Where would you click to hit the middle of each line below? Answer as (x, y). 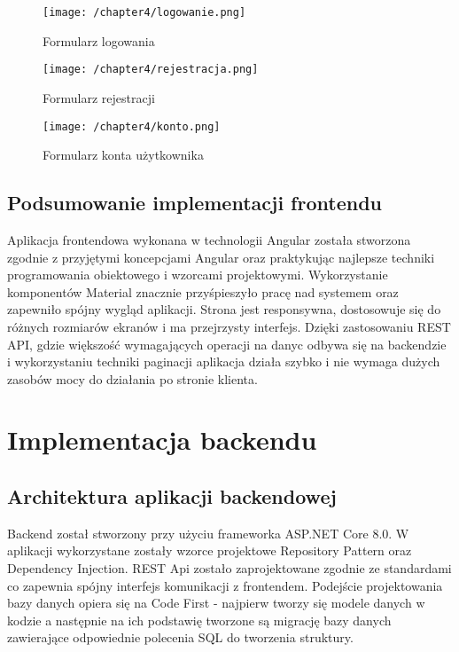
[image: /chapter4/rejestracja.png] (151, 70)
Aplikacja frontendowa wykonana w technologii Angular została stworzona (209, 239)
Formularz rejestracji (99, 97)
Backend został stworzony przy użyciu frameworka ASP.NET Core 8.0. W (208, 533)
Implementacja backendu (162, 440)
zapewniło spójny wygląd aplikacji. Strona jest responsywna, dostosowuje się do (224, 309)
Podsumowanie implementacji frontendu (194, 203)
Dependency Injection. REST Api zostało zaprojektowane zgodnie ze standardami (229, 568)
